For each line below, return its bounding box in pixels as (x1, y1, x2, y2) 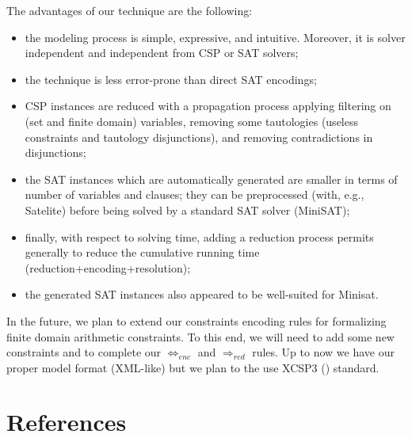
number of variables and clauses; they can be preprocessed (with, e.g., (25, 186, 364, 203)
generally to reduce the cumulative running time (25, 244, 260, 261)
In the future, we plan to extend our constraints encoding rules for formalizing (6, 312, 387, 329)
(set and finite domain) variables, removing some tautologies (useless (25, 112, 358, 129)
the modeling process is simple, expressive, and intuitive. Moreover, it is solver (25, 29, 406, 45)
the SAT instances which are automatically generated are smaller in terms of (25, 170, 398, 187)
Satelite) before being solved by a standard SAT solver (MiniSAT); (25, 201, 350, 218)
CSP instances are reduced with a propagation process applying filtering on (25, 97, 391, 114)
